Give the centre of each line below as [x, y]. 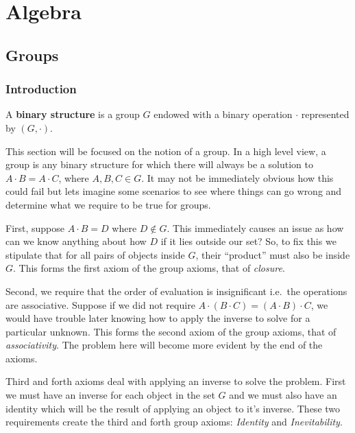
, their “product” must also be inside [273, 254]
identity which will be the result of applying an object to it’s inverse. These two [173, 408]
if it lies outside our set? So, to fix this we [248, 241]
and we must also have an [283, 395]
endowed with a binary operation [223, 114]
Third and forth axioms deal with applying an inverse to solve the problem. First [176, 381]
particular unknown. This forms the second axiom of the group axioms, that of [171, 331]
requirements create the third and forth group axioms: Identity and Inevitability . [174, 422]
